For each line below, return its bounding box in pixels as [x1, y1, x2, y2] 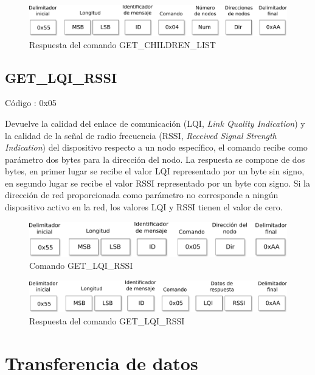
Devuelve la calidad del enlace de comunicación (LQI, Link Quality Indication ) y [5, 116, 305, 129]
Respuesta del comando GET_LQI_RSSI [29, 314, 185, 327]
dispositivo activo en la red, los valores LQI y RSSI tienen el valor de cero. [5, 201, 283, 213]
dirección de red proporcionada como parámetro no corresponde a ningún [5, 188, 279, 201]
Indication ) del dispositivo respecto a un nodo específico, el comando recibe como [5, 141, 308, 154]
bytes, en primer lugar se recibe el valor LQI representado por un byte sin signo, [5, 165, 305, 177]
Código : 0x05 [5, 96, 57, 109]
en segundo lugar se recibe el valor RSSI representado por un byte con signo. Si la [5, 176, 311, 189]
